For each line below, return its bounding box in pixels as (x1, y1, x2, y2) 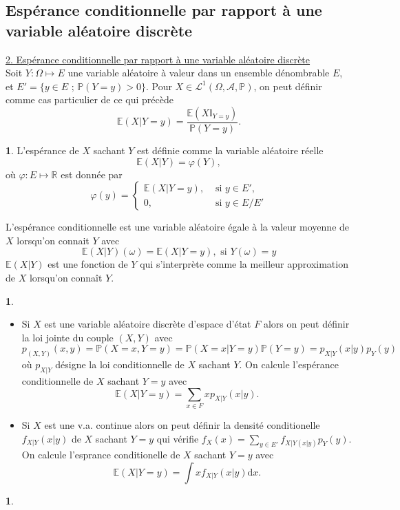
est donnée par (61, 167, 123, 181)
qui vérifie (156, 431, 199, 445)
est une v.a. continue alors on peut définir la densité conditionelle (44, 417, 320, 432)
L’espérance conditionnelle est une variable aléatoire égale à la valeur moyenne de (6, 220, 350, 234)
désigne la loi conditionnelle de (55, 357, 185, 372)
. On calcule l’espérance (239, 357, 339, 372)
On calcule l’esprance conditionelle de (21, 447, 180, 462)
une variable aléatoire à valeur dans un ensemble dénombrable (67, 65, 330, 80)
